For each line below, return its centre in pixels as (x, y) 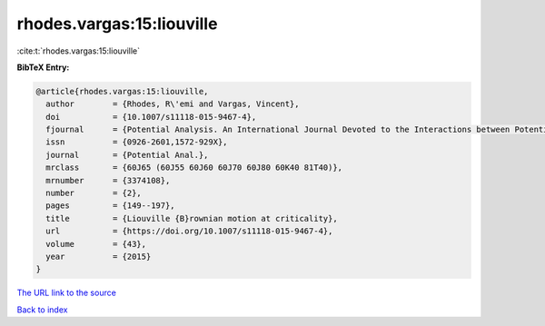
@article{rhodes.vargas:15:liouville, (122, 91)
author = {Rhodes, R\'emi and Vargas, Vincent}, (173, 104)
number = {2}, (94, 193)
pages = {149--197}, (111, 206)
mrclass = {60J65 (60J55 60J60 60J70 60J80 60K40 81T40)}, (194, 168)
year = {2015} (99, 257)
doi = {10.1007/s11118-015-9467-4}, (151, 117)
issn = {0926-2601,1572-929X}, (137, 142)
